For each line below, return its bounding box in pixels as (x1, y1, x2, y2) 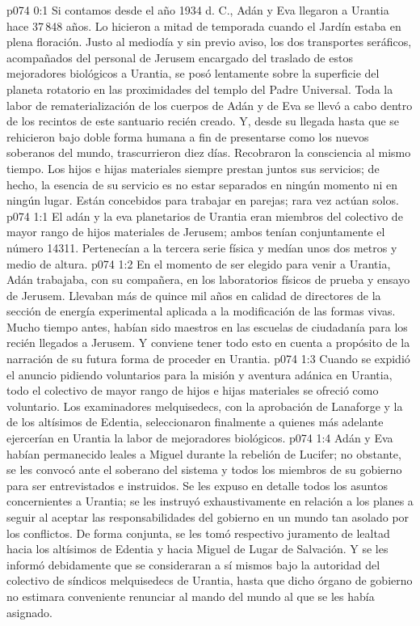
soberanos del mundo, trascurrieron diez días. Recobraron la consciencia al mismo (6, 144, 411, 161)
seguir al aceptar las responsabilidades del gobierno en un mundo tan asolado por (6, 509, 409, 525)
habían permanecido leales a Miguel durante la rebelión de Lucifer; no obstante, (6, 445, 401, 462)
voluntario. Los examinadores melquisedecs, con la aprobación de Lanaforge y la (6, 397, 403, 414)
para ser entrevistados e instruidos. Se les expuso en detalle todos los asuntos (6, 476, 388, 493)
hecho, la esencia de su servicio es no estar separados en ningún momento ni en (6, 176, 397, 192)
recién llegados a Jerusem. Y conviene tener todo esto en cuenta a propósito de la (6, 334, 410, 351)
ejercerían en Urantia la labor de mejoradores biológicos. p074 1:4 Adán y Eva (6, 429, 393, 446)
